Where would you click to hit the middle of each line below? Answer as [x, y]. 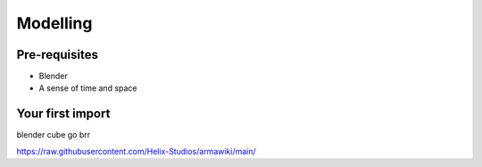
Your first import [63, 114]
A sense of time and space [88, 88]
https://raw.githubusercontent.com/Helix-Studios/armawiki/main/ [136, 151]
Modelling [54, 23]
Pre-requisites [57, 55]
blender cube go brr [54, 135]
